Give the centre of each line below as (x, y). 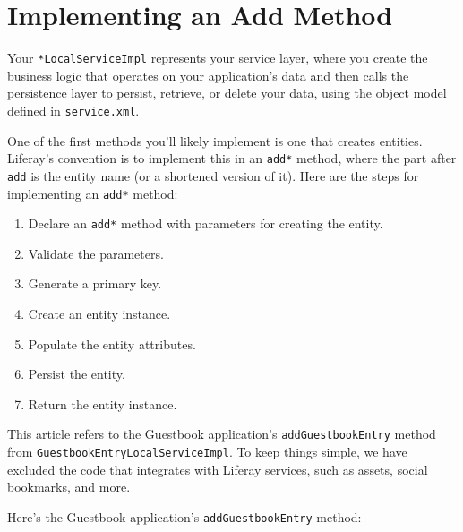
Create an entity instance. (99, 314)
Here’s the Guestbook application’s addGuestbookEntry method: (184, 516)
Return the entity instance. (103, 403)
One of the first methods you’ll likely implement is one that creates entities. (215, 140)
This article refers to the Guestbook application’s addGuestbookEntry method (222, 434)
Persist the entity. (77, 374)
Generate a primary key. (95, 283)
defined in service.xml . (73, 110)
